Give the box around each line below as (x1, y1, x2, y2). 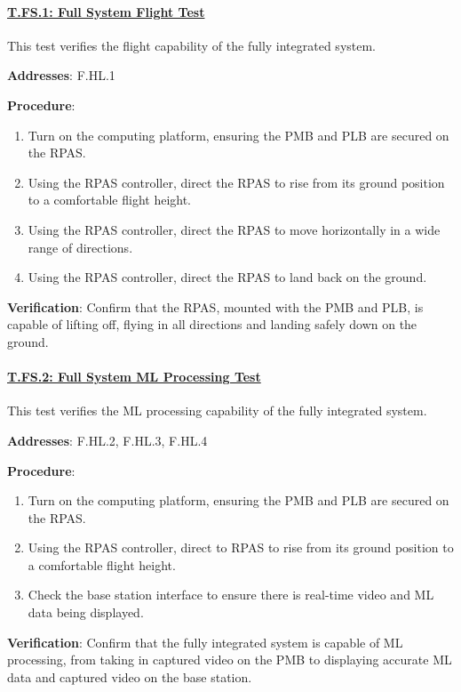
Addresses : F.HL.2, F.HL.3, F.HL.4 (7, 430, 208, 449)
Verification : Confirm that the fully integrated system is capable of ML (7, 632, 403, 651)
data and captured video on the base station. (7, 667, 252, 686)
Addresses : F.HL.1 (7, 66, 115, 84)
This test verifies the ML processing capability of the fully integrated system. (7, 401, 427, 420)
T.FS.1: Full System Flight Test (7, 2, 205, 20)
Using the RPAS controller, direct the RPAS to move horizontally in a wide (28, 220, 441, 238)
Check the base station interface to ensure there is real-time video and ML (28, 585, 434, 604)
